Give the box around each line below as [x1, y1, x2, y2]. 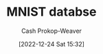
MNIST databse [6, 4, 97, 20]
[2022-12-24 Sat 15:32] [18, 40, 85, 48]
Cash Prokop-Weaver [21, 27, 82, 35]
